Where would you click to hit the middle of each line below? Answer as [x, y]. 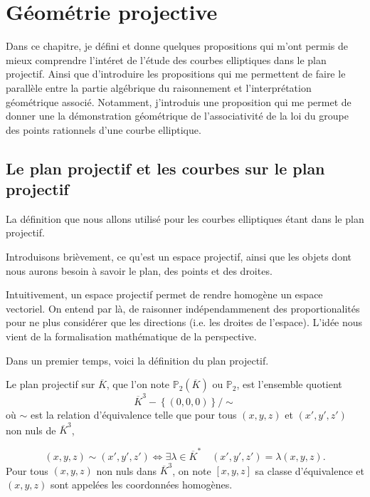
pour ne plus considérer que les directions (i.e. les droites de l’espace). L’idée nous [184, 322]
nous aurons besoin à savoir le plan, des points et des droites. [139, 270]
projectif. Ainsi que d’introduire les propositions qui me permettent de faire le [176, 74]
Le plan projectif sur [51, 384]
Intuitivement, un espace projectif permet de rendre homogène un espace [164, 294]
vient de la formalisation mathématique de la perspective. [131, 336]
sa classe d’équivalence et [310, 470]
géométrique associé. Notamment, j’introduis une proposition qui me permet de [179, 101]
